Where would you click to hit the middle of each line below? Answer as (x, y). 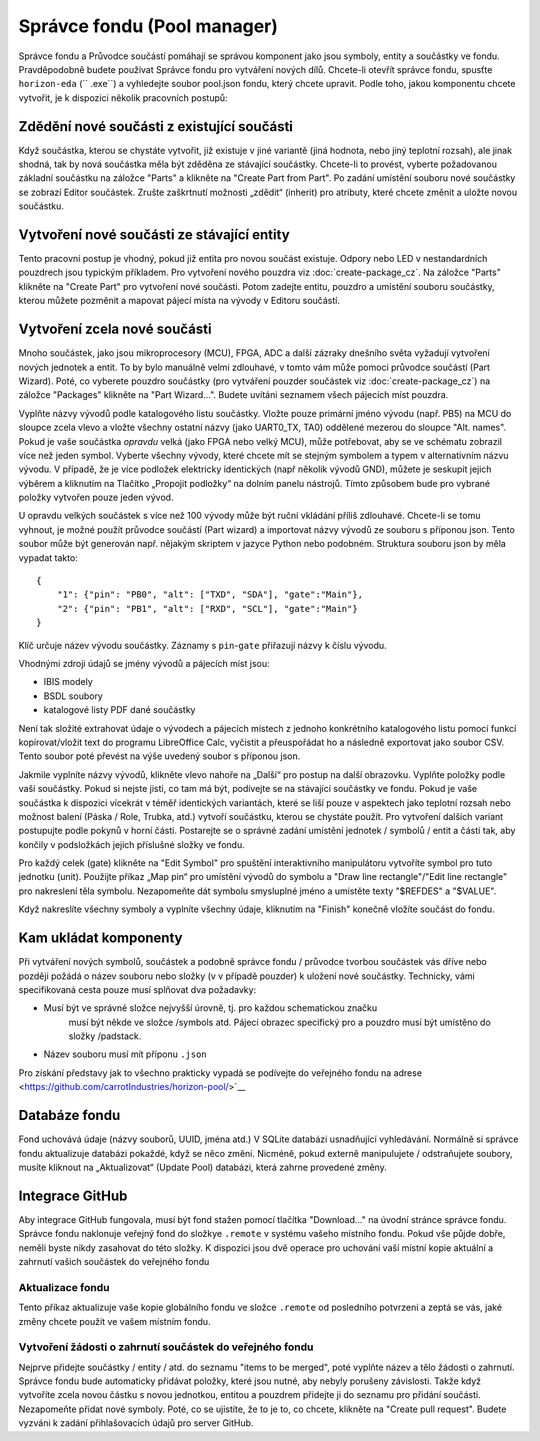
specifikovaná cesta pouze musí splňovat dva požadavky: (137, 989)
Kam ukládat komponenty (100, 938)
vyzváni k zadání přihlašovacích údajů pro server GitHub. (136, 1423)
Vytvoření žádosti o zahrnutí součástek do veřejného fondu (166, 1347)
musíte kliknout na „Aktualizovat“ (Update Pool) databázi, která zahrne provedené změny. (202, 1167)
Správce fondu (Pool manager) (148, 26)
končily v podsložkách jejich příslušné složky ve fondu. (131, 844)
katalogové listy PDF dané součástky (119, 710)
